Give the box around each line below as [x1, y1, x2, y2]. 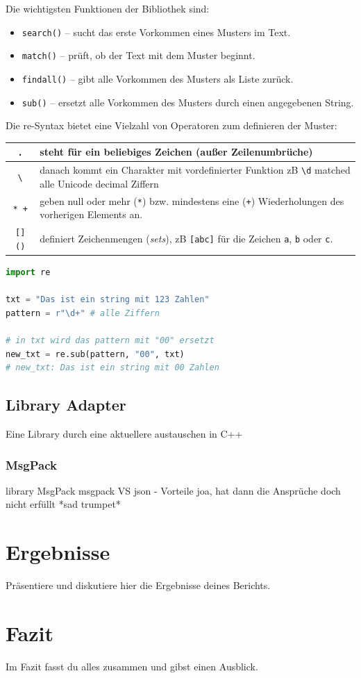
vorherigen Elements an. [40, 207, 143, 222]
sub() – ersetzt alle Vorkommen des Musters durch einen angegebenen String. [22, 94, 354, 109]
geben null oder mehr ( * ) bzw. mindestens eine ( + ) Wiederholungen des [40, 193, 344, 208]
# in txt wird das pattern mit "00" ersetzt [6, 336, 215, 345]
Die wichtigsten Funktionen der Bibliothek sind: [6, 1, 210, 15]
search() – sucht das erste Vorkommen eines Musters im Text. [22, 24, 291, 39]
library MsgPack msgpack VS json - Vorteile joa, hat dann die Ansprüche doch [6, 483, 341, 497]
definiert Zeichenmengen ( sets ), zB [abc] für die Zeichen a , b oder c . [40, 231, 333, 246]
